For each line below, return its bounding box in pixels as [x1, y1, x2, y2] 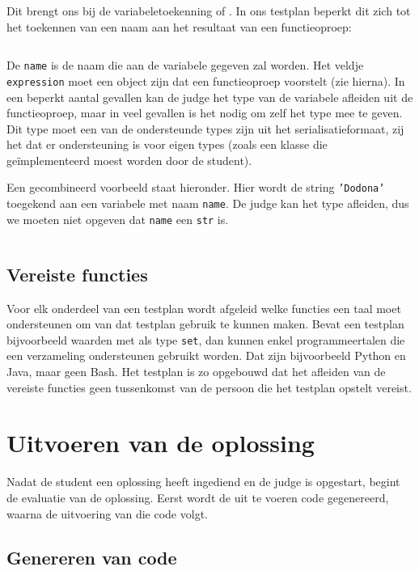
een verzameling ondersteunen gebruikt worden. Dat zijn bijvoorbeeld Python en [6, 347, 406, 364]
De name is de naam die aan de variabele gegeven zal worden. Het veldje [6, 57, 364, 74]
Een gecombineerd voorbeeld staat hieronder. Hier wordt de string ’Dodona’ [6, 179, 385, 196]
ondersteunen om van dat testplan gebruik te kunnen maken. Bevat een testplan [6, 315, 404, 332]
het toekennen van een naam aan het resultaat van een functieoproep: [6, 18, 352, 35]
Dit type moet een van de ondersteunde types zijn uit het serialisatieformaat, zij [6, 120, 404, 137]
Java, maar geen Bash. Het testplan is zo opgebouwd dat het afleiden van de [6, 363, 386, 380]
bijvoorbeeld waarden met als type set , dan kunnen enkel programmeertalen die [6, 331, 405, 348]
